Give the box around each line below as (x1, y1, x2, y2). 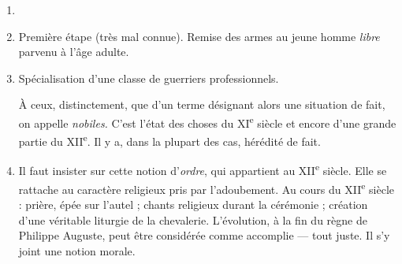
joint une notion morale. (18, 242, 136, 258)
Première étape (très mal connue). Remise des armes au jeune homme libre (18, 28, 380, 44)
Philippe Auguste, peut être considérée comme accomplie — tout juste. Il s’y (18, 227, 390, 244)
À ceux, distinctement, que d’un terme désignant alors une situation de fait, (18, 96, 385, 113)
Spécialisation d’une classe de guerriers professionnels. (18, 69, 279, 86)
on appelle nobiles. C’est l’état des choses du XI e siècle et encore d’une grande (18, 112, 396, 131)
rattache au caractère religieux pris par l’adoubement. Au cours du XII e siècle (18, 178, 395, 197)
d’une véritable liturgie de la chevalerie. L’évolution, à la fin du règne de (18, 211, 367, 228)
